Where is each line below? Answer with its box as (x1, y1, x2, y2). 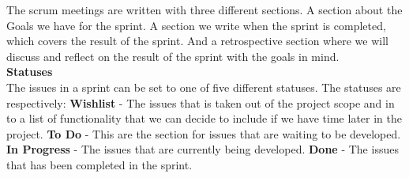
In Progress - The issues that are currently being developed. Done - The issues (6, 141, 399, 157)
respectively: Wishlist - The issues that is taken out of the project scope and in (6, 94, 395, 111)
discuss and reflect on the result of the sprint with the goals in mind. (6, 47, 340, 64)
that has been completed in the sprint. (6, 156, 193, 172)
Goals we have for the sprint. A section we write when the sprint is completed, (6, 17, 386, 33)
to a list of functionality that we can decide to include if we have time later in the (6, 110, 402, 127)
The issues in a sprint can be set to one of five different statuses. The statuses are (6, 78, 401, 95)
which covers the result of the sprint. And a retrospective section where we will (6, 32, 388, 49)
